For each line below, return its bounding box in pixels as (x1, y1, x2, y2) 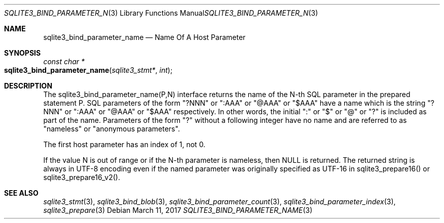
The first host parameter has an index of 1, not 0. (43, 140, 206, 149)
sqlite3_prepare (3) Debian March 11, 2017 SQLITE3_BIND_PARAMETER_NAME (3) (43, 206, 313, 214)
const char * (43, 57, 85, 66)
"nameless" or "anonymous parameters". (43, 124, 180, 133)
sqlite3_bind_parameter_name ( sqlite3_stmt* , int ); (4, 66, 173, 74)
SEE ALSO (4, 189, 39, 197)
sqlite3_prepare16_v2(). (43, 173, 120, 182)
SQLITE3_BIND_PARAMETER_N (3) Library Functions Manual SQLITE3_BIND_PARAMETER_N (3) (4, 9, 318, 17)
